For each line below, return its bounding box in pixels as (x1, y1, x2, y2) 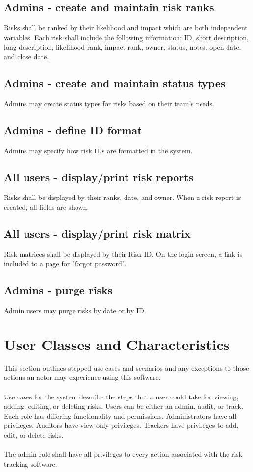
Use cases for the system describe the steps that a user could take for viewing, (4, 391, 239, 401)
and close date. (4, 51, 49, 61)
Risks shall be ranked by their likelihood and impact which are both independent (4, 23, 248, 33)
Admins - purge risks (4, 282, 113, 298)
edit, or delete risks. (4, 430, 64, 440)
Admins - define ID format (4, 122, 142, 137)
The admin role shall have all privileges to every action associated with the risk (4, 449, 243, 459)
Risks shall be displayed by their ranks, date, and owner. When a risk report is (4, 192, 241, 202)
